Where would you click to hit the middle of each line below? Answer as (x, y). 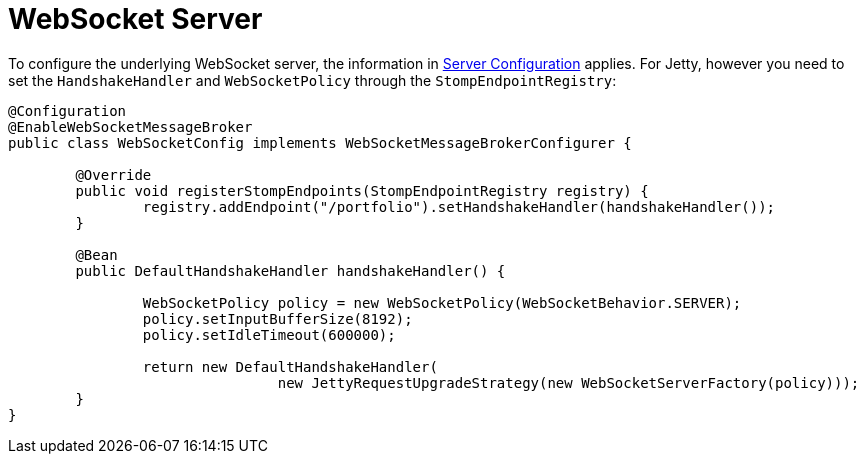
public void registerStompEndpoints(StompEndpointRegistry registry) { (362, 190)
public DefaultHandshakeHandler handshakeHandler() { (290, 270)
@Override (113, 174)
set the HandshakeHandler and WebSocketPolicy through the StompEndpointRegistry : (312, 80)
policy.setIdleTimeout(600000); (269, 334)
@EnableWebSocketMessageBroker (130, 126)
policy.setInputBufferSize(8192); (277, 318)
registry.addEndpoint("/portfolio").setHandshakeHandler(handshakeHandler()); (459, 206)
